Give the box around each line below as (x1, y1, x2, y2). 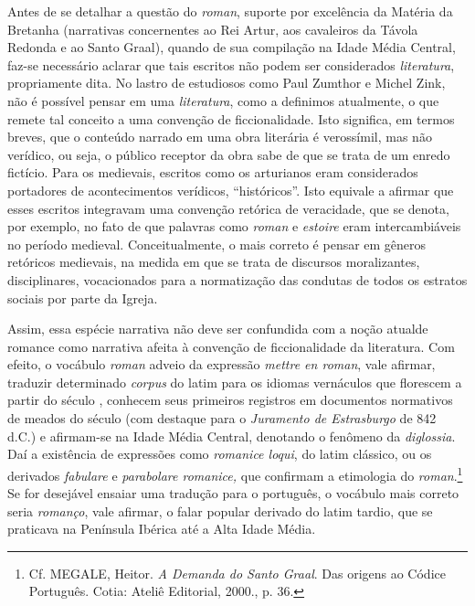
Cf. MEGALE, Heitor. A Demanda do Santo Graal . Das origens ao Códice (28, 563, 446, 582)
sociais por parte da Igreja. (7, 288, 158, 307)
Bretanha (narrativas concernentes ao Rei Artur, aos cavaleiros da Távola (7, 19, 418, 38)
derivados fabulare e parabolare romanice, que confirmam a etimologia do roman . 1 (7, 462, 463, 484)
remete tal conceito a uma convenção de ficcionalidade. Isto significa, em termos (7, 109, 455, 128)
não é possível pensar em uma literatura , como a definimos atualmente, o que (7, 90, 439, 110)
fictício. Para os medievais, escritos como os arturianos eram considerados (7, 163, 418, 182)
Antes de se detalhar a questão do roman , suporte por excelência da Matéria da (7, 2, 453, 20)
